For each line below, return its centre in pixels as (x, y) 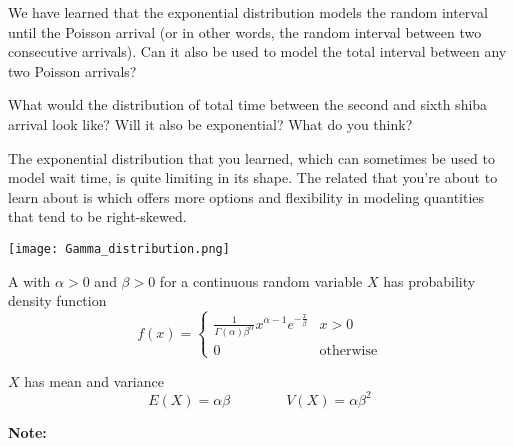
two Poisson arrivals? (72, 70)
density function (57, 300)
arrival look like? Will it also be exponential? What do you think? (210, 123)
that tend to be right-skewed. (97, 216)
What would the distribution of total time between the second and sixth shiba (248, 104)
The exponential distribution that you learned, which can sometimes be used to (251, 157)
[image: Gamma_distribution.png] (119, 248)
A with (29, 280)
